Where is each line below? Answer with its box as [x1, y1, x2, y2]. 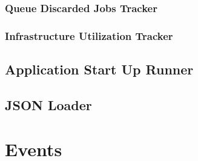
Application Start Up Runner [5, 60, 194, 79]
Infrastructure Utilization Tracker [5, 28, 173, 43]
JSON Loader [5, 95, 92, 114]
